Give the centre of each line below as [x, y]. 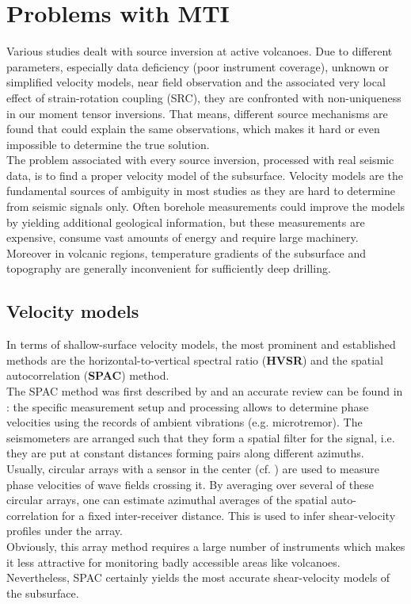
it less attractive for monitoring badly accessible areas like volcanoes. [173, 562]
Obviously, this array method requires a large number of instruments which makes [206, 546]
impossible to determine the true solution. [108, 144]
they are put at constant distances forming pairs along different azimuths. [185, 453]
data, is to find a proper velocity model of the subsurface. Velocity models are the [205, 175]
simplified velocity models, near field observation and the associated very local [196, 82]
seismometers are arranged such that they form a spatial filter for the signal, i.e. [201, 437]
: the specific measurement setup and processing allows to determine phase [188, 406]
